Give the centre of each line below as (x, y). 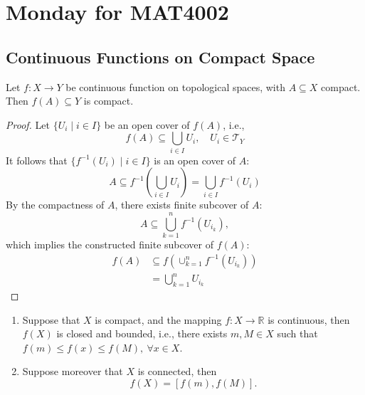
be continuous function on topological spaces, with (175, 86)
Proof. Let (28, 124)
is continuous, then (309, 319)
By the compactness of (55, 205)
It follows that (37, 160)
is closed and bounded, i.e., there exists (142, 333)
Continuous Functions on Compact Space (160, 57)
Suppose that (51, 319)
